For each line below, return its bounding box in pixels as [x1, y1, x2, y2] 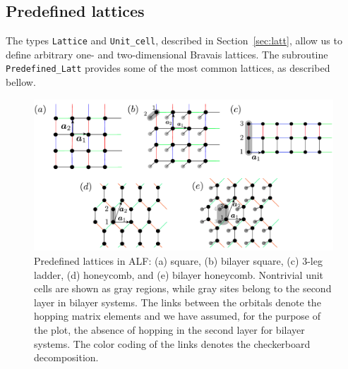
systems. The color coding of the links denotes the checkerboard [34, 336, 311, 351]
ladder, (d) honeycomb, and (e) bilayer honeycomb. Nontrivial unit [34, 267, 324, 282]
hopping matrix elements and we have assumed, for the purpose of [34, 308, 321, 323]
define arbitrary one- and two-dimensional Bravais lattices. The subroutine [6, 46, 328, 61]
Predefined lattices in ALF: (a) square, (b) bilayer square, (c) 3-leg [34, 254, 323, 268]
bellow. [6, 75, 36, 89]
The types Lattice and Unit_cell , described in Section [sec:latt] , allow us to [6, 33, 342, 48]
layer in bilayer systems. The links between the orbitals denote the [34, 294, 321, 309]
